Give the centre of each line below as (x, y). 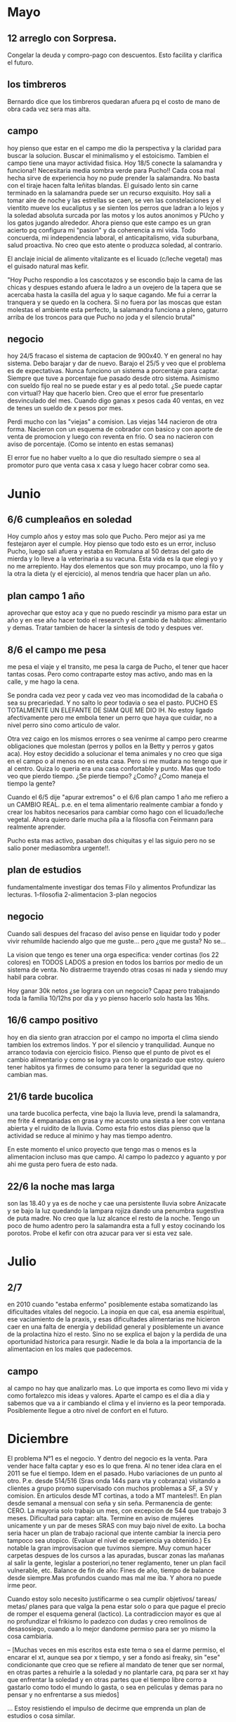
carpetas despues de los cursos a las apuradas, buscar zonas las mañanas (116, 1555)
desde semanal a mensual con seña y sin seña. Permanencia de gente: (110, 1503)
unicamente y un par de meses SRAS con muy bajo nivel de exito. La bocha (117, 1525)
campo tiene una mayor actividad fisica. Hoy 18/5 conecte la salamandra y (115, 163)
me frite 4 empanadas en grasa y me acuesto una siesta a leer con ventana (116, 1121)
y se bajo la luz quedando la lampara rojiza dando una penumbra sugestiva (116, 1211)
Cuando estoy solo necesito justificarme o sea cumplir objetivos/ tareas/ (112, 1598)
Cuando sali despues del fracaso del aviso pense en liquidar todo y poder (114, 933)
